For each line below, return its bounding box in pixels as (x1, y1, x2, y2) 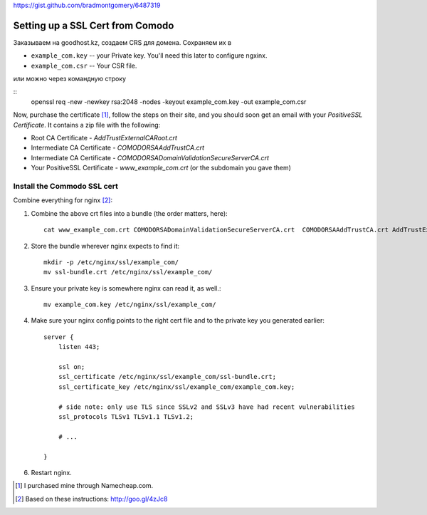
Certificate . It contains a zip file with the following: (13, 120, 161, 129)
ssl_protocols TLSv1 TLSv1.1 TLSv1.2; (58, 412, 194, 420)
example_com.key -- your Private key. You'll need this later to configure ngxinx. (31, 51, 268, 60)
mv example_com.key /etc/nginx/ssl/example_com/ (43, 301, 216, 309)
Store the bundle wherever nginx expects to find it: (31, 241, 180, 250)
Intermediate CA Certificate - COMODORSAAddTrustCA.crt (31, 143, 205, 152)
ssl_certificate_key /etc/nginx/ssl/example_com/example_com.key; (58, 383, 295, 391)
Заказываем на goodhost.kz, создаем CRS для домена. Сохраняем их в (13, 38, 231, 46)
